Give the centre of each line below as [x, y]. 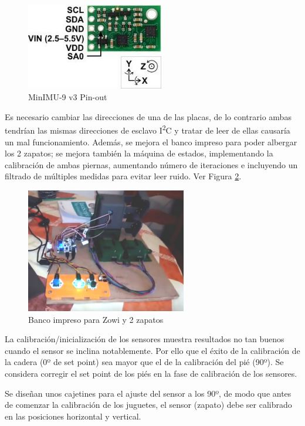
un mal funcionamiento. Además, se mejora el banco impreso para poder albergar [151, 142]
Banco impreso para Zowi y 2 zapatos [96, 319]
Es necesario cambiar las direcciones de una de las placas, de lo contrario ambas [148, 116]
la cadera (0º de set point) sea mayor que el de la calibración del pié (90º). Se [144, 362]
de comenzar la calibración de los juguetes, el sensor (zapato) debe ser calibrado [148, 405]
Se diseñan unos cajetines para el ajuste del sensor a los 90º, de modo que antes [148, 393]
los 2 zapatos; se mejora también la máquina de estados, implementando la [139, 153]
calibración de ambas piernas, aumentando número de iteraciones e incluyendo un [151, 164]
